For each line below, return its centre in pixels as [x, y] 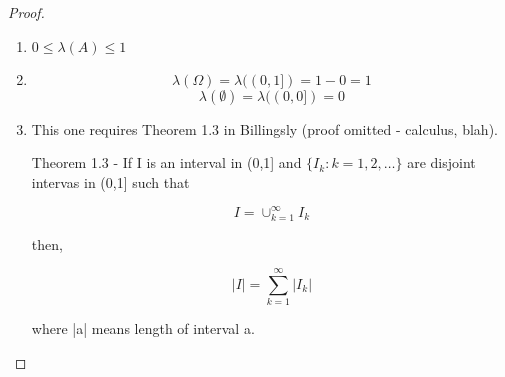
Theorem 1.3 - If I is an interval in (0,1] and [166, 162]
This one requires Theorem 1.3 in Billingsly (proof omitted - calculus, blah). [264, 128]
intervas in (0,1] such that [110, 181]
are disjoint [441, 162]
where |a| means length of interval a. [143, 328]
